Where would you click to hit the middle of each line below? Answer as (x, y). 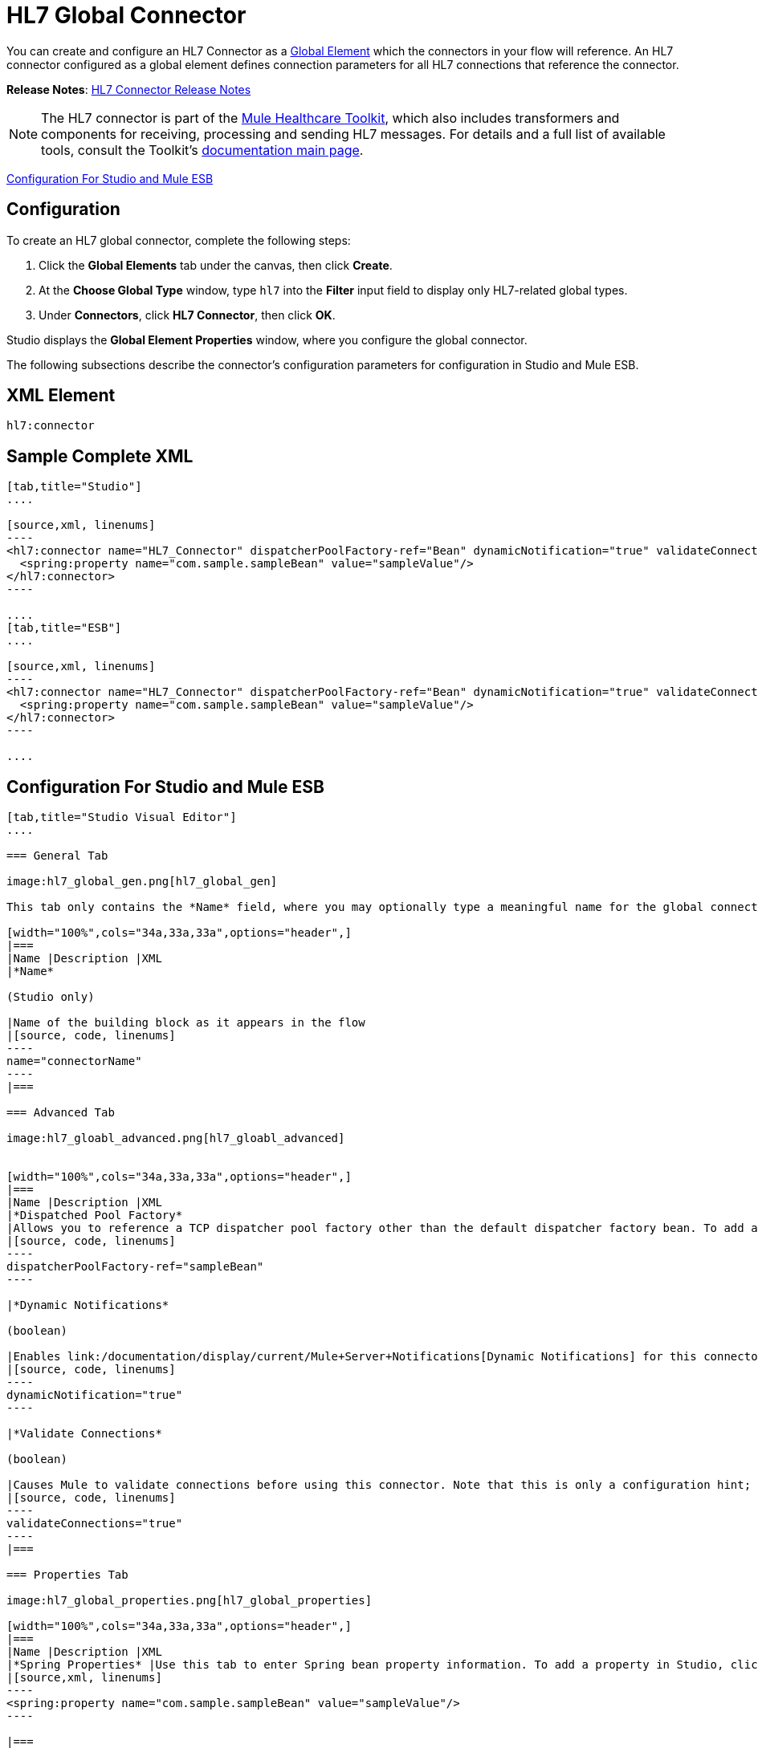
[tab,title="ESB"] (64, 628)
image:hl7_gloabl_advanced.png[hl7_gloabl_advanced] (176, 1138)
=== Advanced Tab (61, 1113)
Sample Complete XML (100, 456)
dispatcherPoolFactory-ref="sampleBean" (135, 1267)
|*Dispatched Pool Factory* (95, 1215)
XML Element (61, 396)
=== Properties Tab (67, 1575)
